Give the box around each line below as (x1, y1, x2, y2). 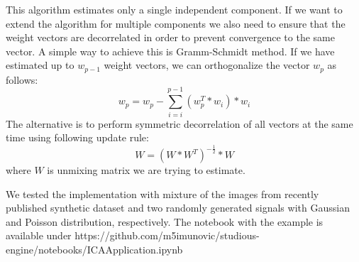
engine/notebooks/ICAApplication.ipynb (6, 242, 183, 257)
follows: (6, 72, 38, 87)
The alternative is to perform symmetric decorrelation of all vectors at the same (6, 116, 353, 131)
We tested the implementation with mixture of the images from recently (6, 186, 319, 201)
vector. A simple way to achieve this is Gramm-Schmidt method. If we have (6, 43, 335, 58)
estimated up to (6, 58, 74, 72)
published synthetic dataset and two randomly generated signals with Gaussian (6, 200, 350, 215)
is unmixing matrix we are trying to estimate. (47, 163, 245, 178)
